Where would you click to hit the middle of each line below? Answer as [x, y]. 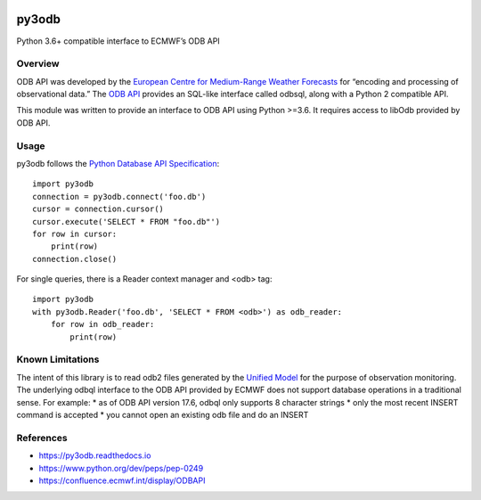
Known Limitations [58, 359]
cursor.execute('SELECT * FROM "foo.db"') [126, 221]
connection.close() [75, 259]
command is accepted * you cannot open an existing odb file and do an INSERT [163, 414]
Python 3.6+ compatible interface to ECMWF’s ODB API [118, 41]
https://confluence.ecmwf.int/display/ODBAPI [122, 480]
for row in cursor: [75, 234]
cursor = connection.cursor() [98, 209]
